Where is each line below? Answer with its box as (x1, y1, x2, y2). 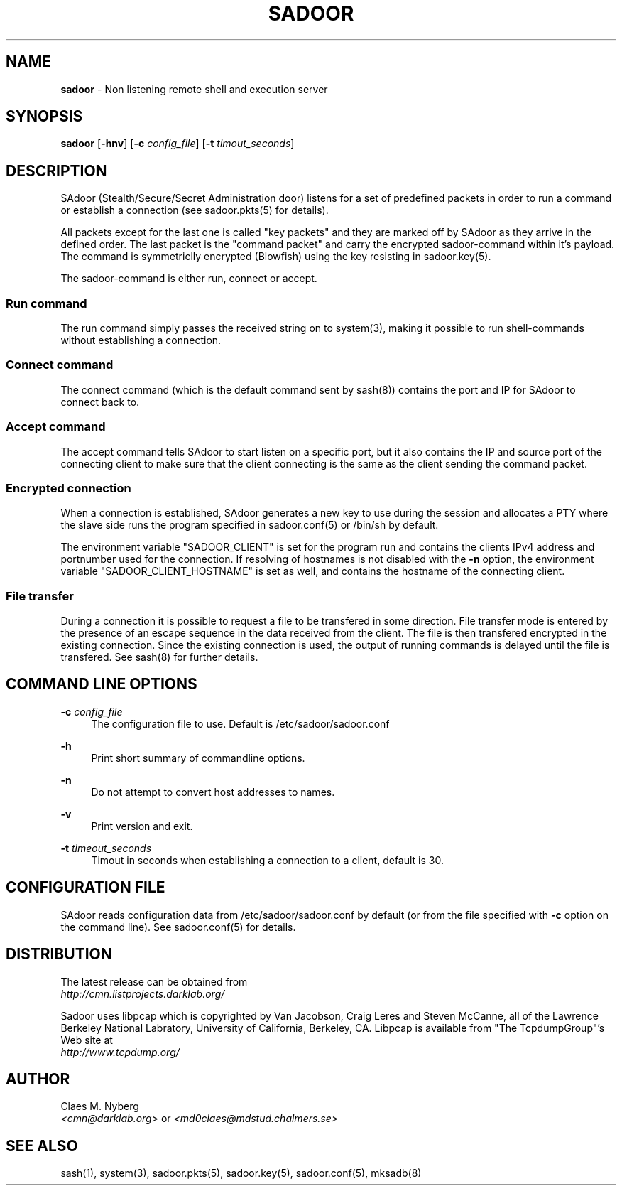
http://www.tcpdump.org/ (60, 1045, 180, 1058)
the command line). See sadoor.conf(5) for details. (60, 920, 296, 933)
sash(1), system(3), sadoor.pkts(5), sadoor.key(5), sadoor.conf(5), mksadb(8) (60, 1167, 422, 1180)
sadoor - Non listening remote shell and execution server (60, 82, 328, 95)
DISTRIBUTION (6, 945, 112, 964)
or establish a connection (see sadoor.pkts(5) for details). (60, 204, 329, 217)
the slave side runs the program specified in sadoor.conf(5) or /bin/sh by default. (60, 519, 439, 532)
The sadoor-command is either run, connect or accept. (60, 272, 317, 285)
